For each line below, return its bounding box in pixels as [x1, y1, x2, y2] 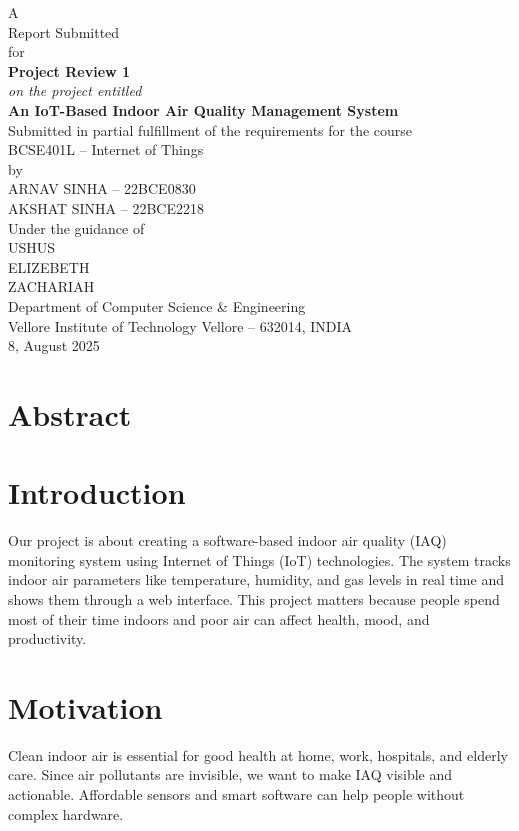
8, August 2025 [8, 335, 100, 356]
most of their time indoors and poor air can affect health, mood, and [8, 608, 430, 629]
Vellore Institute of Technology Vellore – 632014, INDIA [8, 315, 353, 336]
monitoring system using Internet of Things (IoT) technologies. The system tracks [8, 549, 511, 570]
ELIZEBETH [8, 256, 90, 277]
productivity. [8, 628, 87, 649]
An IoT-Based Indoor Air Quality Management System [8, 99, 399, 120]
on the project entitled [8, 80, 142, 101]
